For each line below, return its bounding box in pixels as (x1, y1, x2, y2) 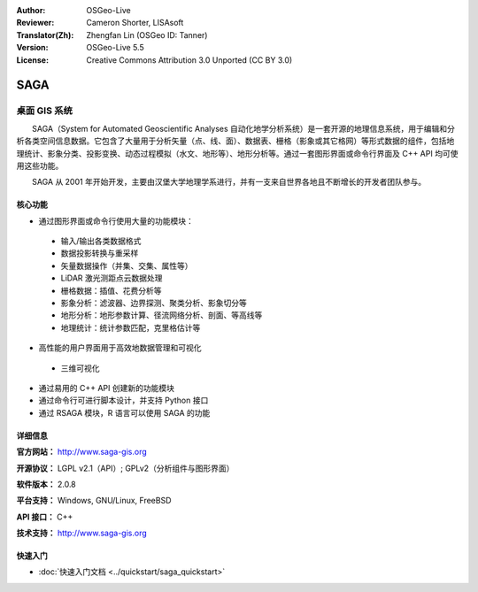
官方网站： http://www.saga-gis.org (16, 447, 147, 457)
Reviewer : (16, 18, 55, 28)
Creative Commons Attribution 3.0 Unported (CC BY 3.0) (86, 54, 293, 65)
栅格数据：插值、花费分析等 (60, 285, 162, 296)
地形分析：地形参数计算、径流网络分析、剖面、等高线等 (60, 310, 263, 320)
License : (16, 54, 49, 65)
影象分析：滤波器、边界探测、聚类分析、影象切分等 (60, 297, 247, 309)
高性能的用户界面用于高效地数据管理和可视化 (38, 342, 202, 353)
